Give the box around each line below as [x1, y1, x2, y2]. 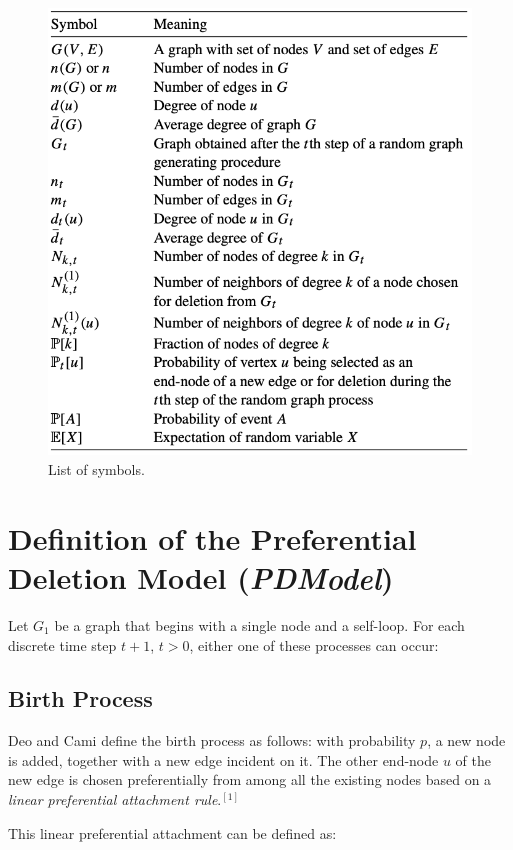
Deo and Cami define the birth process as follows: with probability [8, 730, 416, 751]
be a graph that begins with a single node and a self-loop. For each [54, 614, 465, 635]
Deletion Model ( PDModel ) [8, 556, 394, 598]
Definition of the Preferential [8, 517, 417, 558]
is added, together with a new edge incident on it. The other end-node [8, 749, 439, 770]
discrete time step [8, 634, 117, 655]
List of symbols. [48, 459, 145, 479]
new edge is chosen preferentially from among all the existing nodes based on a [8, 769, 492, 790]
